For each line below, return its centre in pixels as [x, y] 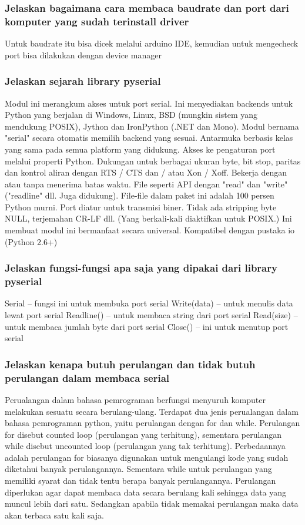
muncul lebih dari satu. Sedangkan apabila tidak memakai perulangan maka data [152, 503]
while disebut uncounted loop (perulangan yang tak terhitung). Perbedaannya [145, 446]
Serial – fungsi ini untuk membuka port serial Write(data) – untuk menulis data [149, 303]
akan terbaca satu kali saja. [54, 515]
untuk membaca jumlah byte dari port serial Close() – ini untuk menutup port [147, 326]
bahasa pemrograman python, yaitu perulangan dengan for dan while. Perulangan [152, 423]
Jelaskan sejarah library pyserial [83, 81]
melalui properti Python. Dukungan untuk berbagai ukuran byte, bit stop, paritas [153, 161]
